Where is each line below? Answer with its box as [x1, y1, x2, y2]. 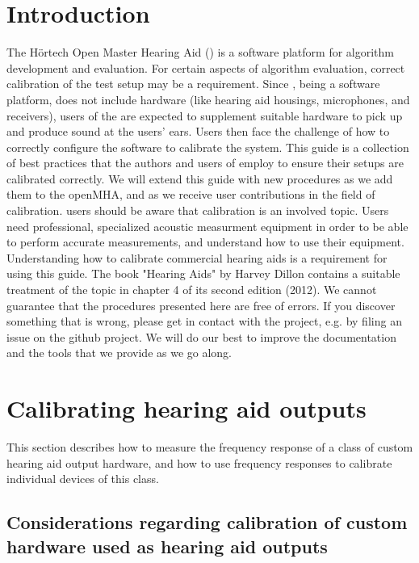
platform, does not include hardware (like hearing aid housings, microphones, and [6, 90, 410, 107]
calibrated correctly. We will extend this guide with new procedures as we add [6, 170, 393, 187]
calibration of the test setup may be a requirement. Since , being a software [6, 75, 380, 92]
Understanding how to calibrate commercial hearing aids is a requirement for [6, 249, 388, 266]
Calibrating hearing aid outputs [6, 392, 367, 425]
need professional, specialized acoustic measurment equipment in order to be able [6, 217, 409, 234]
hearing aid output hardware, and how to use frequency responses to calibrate [6, 454, 392, 471]
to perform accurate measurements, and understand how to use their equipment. [6, 233, 404, 250]
